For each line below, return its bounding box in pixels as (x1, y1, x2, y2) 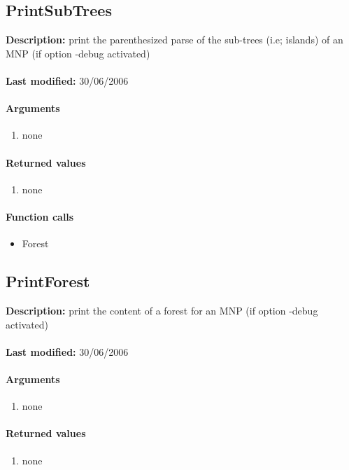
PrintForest (6, 270, 90, 292)
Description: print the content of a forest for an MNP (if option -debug (6, 303, 318, 317)
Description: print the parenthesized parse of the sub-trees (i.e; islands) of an (6, 32, 343, 47)
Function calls (6, 209, 74, 223)
